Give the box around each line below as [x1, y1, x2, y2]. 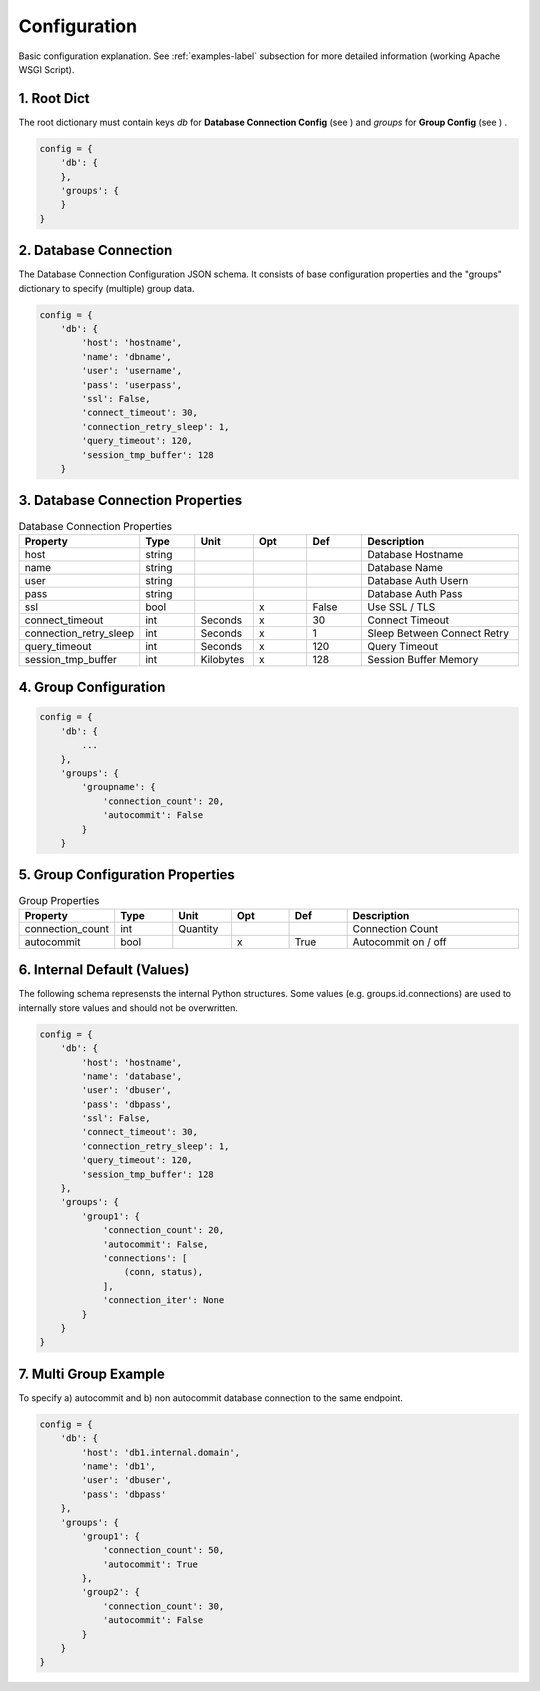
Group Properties [18, 893, 100, 907]
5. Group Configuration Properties [18, 866, 235, 884]
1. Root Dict [18, 90, 90, 107]
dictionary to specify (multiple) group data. [18, 282, 195, 294]
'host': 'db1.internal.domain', [81, 1446, 240, 1458]
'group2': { [81, 1586, 140, 1598]
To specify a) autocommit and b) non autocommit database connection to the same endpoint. [18, 1391, 404, 1404]
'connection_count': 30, [102, 1600, 225, 1612]
